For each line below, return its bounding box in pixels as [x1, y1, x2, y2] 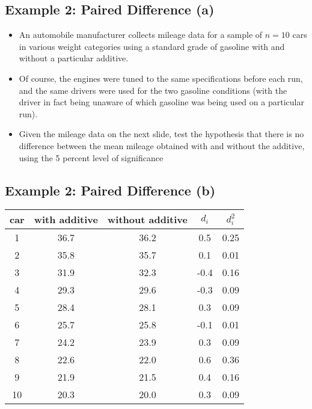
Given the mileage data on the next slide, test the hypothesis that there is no [19, 128, 304, 140]
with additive [34, 212, 99, 227]
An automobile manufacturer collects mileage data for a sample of [19, 28, 263, 41]
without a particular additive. [19, 52, 129, 64]
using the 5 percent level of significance [19, 151, 164, 164]
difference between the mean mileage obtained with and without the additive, [19, 139, 305, 152]
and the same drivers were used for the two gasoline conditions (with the [19, 84, 287, 96]
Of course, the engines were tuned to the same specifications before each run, [19, 72, 303, 84]
